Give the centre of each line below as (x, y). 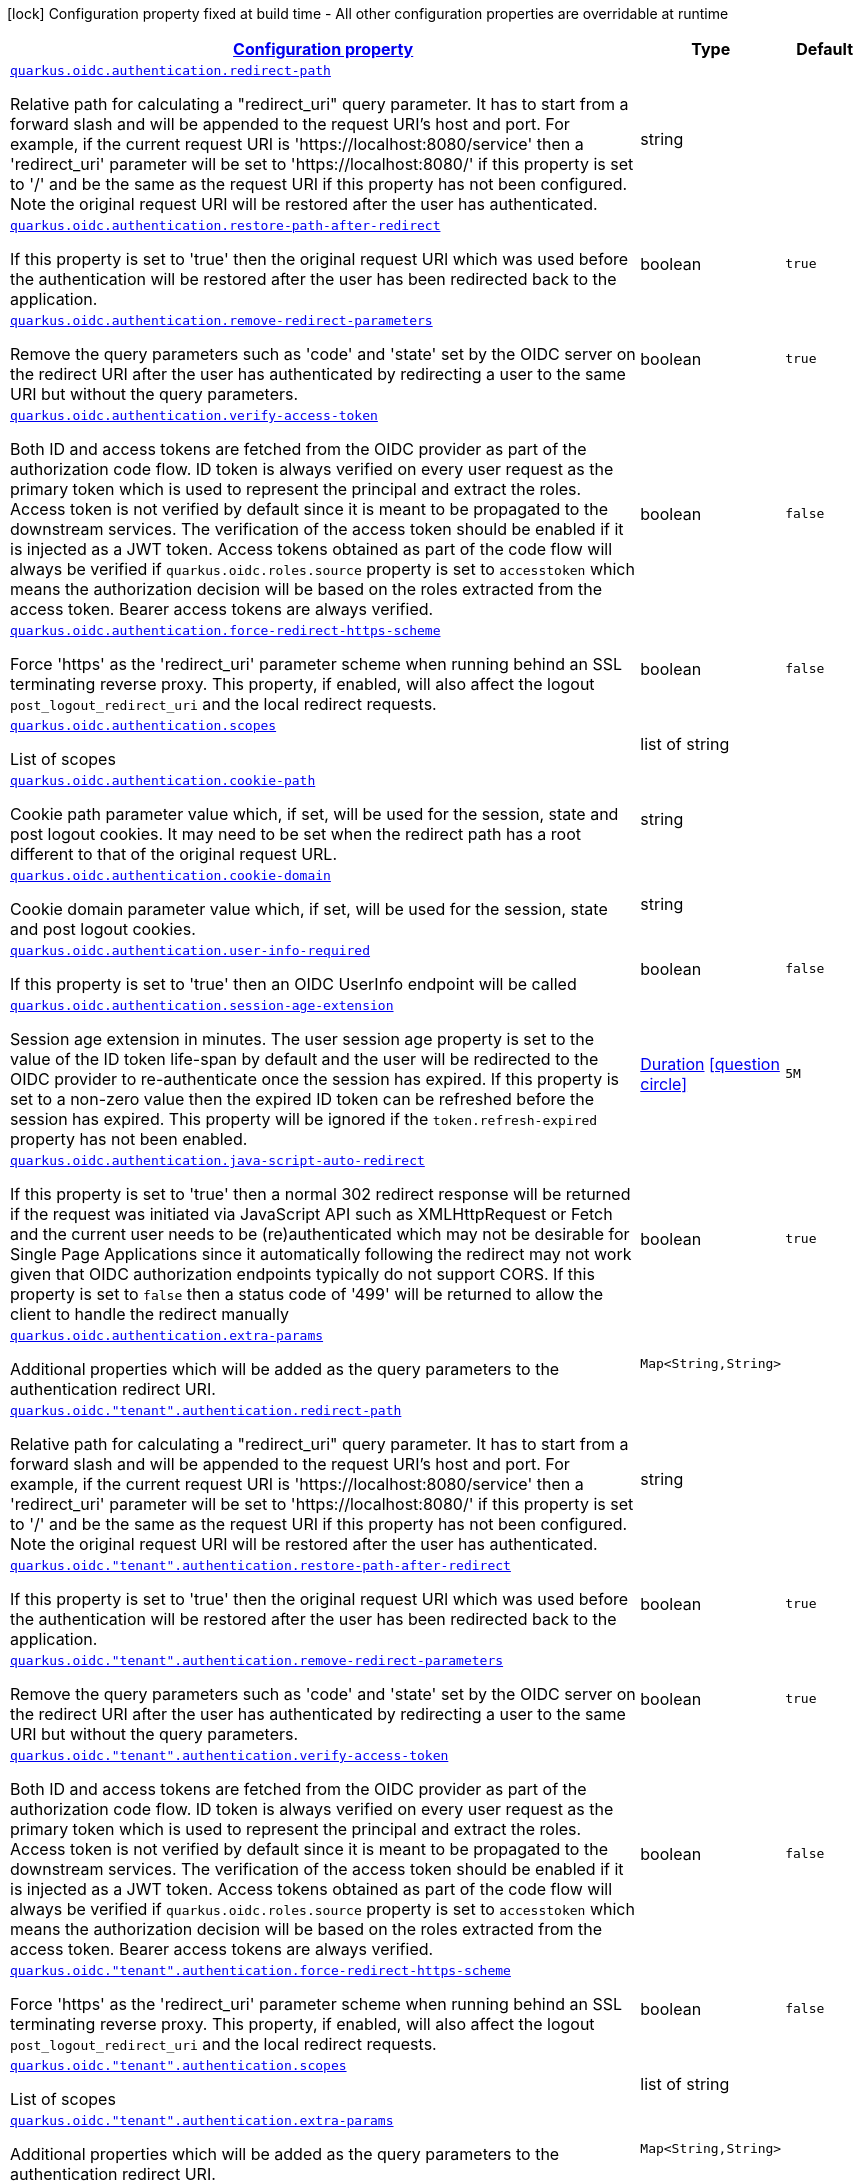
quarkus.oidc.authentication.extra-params (167, 1335)
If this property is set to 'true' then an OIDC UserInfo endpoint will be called (293, 984)
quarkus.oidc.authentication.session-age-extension (202, 1005)
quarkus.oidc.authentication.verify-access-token (194, 415)
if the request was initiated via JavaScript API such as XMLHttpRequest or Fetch (311, 1214)
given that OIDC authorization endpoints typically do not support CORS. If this (302, 1274)
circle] (664, 1083)
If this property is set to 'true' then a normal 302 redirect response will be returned (320, 1194)
